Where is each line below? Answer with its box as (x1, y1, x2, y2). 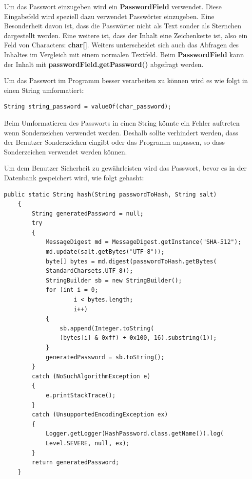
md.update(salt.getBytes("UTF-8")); (45, 248, 165, 256)
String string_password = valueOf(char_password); (4, 103, 172, 110)
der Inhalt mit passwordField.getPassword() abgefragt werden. (4, 59, 204, 69)
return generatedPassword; (32, 459, 119, 466)
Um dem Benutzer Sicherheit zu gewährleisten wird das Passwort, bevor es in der (4, 163, 247, 173)
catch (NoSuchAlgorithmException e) (32, 372, 151, 380)
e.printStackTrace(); (45, 392, 116, 399)
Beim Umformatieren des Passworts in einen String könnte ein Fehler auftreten (4, 117, 240, 128)
